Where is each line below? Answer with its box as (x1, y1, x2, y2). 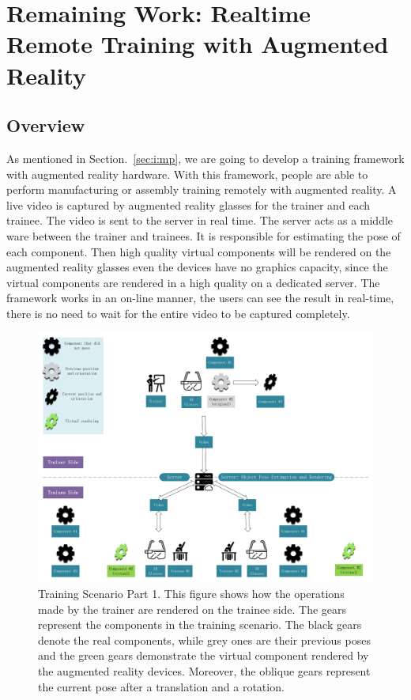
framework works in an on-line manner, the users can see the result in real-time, (6, 289, 394, 306)
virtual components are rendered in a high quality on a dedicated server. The (6, 274, 380, 290)
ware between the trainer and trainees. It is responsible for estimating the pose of (6, 227, 401, 244)
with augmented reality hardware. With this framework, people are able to (6, 165, 368, 182)
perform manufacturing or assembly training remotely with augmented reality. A (6, 181, 397, 198)
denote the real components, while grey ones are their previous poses (38, 631, 371, 648)
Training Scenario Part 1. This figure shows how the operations (38, 585, 345, 601)
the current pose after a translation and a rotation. (38, 678, 285, 694)
